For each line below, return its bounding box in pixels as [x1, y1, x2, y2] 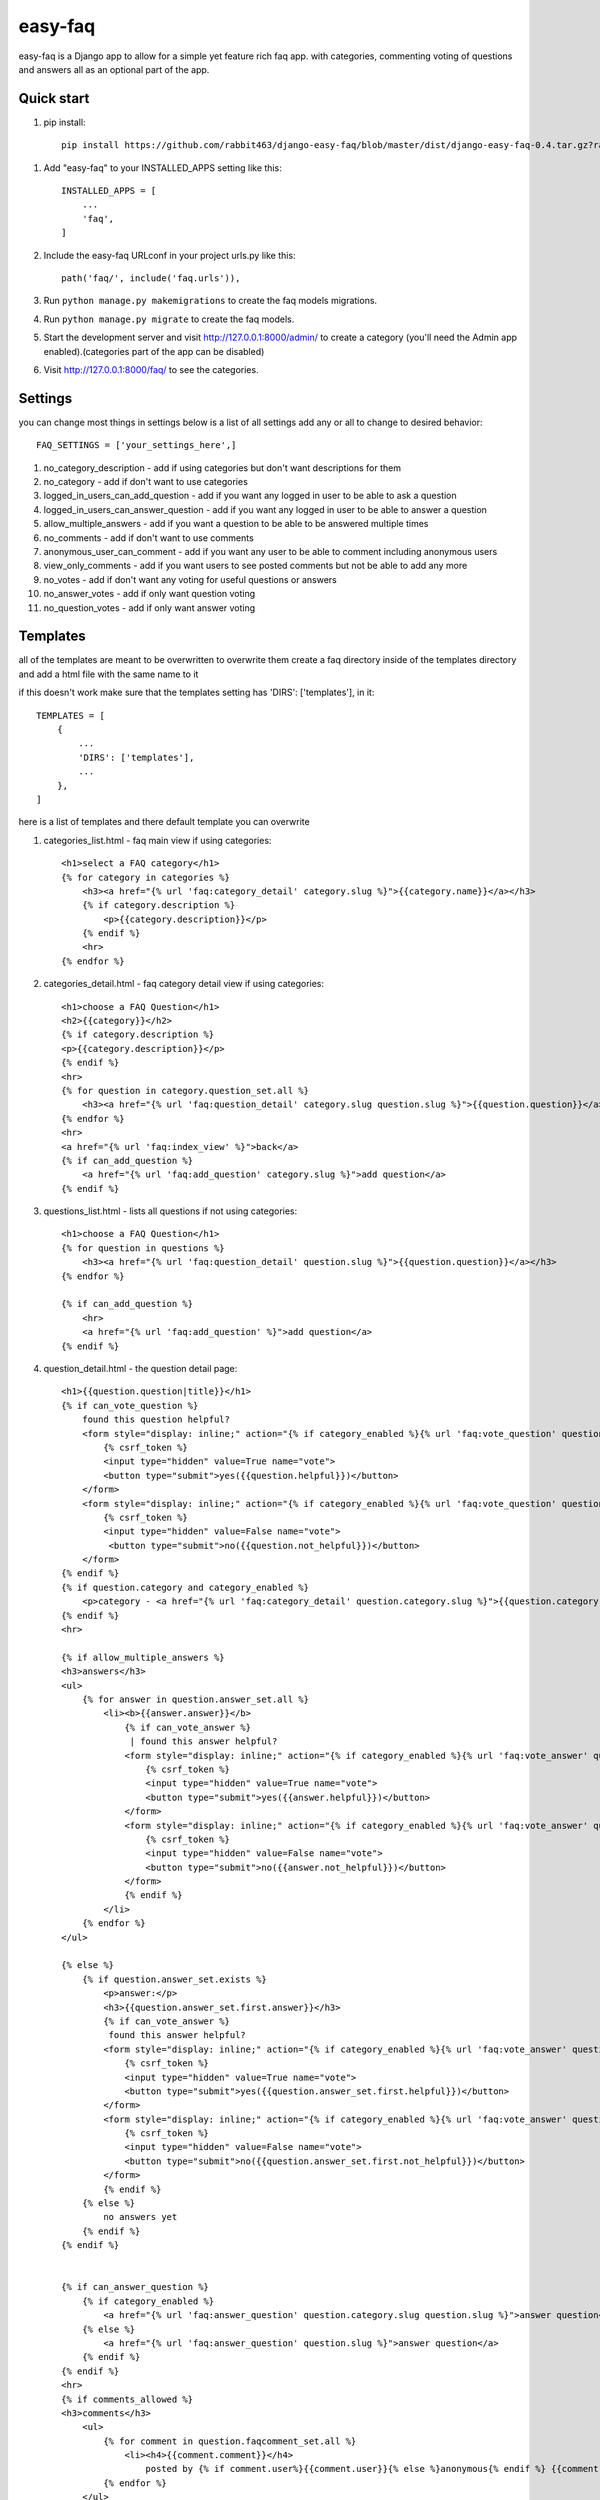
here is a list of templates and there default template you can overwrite [18, 816, 310, 828]
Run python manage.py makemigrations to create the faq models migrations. [43, 295, 378, 307]
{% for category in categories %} [61, 871, 230, 883]
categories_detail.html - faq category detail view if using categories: [43, 978, 325, 990]
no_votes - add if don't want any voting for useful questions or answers [43, 573, 337, 585]
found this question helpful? [81, 1414, 230, 1425]
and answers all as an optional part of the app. [18, 63, 210, 75]
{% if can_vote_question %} [61, 1400, 199, 1411]
